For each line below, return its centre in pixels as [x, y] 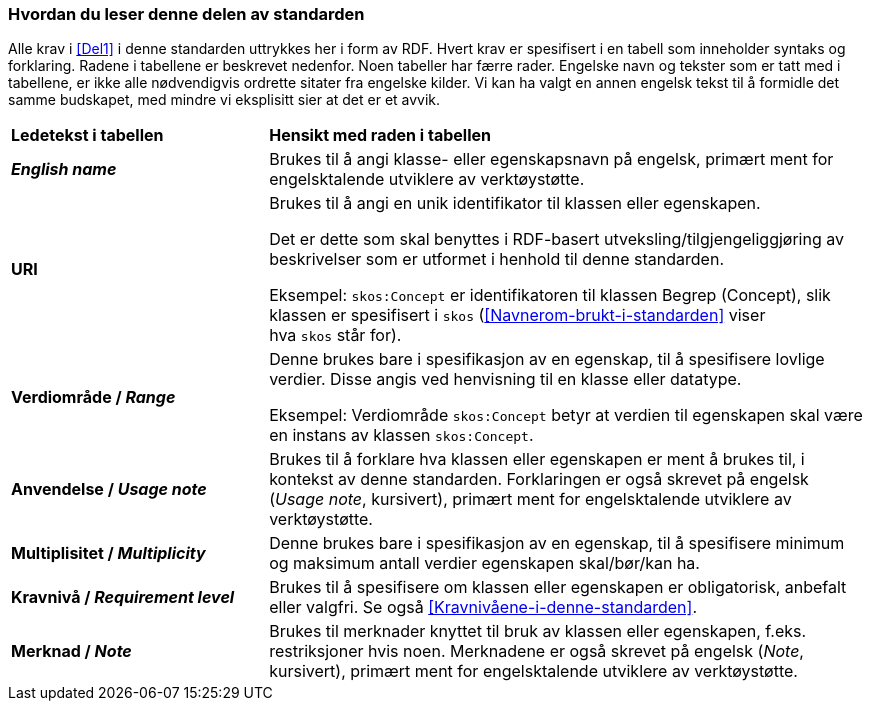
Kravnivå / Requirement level [123, 597]
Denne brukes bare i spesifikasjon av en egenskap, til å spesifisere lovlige [547, 359]
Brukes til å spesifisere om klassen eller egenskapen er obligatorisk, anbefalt [558, 587]
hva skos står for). [335, 335]
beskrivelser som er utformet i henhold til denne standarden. [496, 259]
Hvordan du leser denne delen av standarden [186, 14]
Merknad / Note [71, 651]
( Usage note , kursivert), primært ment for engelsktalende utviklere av [530, 499]
